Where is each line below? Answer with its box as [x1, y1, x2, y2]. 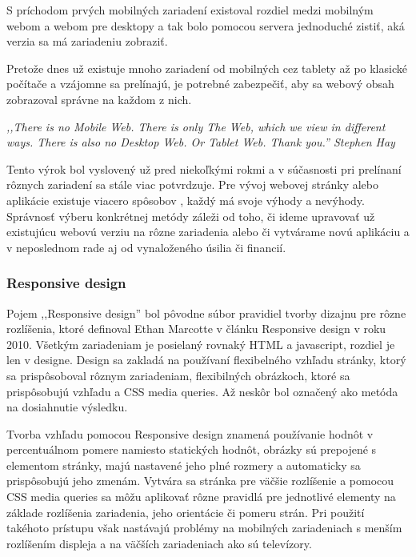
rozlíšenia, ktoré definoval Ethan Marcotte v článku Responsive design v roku [6, 320, 386, 337]
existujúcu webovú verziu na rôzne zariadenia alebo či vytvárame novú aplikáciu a [6, 223, 410, 240]
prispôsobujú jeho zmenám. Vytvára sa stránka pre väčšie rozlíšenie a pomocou [6, 472, 394, 489]
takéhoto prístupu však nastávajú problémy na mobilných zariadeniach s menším [6, 519, 402, 536]
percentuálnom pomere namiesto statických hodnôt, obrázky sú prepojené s [6, 441, 377, 458]
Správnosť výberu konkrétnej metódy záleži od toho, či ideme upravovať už [6, 207, 375, 224]
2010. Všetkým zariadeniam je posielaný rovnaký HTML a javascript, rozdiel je [6, 335, 395, 352]
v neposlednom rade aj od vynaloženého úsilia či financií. [6, 238, 286, 255]
